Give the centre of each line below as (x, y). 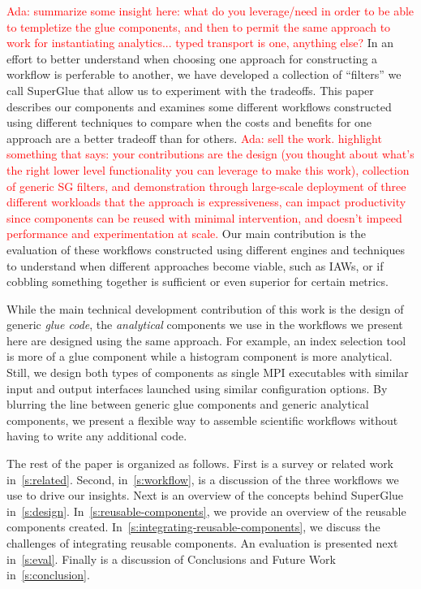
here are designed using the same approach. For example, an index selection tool (206, 340)
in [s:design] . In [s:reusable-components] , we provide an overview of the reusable (206, 511)
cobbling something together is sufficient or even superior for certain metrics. (198, 282)
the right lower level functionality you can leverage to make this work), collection (208, 169)
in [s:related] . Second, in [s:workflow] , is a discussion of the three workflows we (203, 479)
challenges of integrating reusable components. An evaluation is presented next (202, 543)
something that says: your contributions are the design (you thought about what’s (210, 154)
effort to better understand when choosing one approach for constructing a (192, 58)
